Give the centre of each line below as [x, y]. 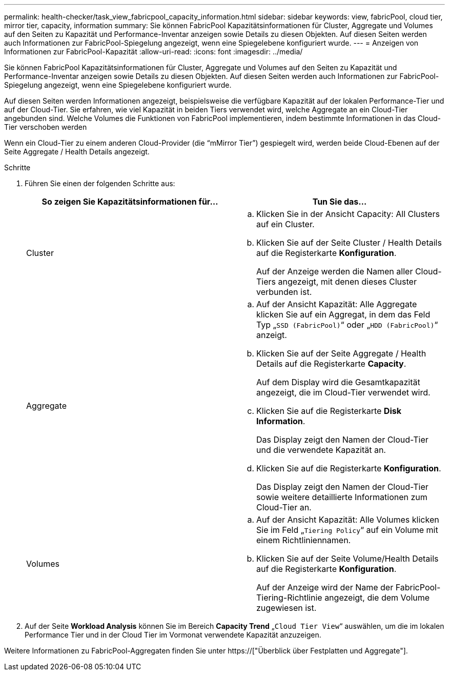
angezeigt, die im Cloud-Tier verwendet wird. [343, 392]
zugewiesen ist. [287, 608]
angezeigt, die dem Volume [377, 598]
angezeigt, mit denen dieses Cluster [347, 282]
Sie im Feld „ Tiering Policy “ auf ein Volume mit [347, 530]
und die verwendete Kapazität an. [321, 450]
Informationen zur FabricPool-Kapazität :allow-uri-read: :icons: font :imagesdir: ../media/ [154, 52]
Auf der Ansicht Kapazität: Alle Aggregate [337, 304]
